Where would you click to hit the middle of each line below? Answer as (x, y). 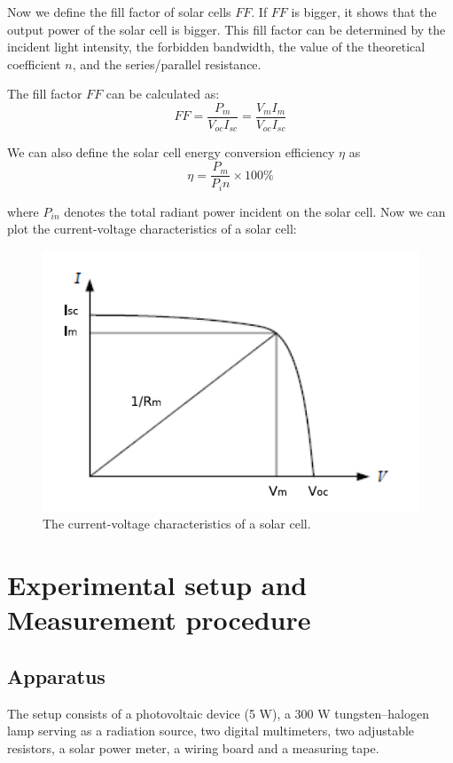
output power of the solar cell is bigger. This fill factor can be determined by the (226, 29)
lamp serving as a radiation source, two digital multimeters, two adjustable (211, 731)
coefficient (34, 64)
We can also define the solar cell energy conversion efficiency (171, 152)
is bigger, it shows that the (364, 12)
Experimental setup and (157, 584)
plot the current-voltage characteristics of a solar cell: (152, 229)
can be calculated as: (163, 94)
